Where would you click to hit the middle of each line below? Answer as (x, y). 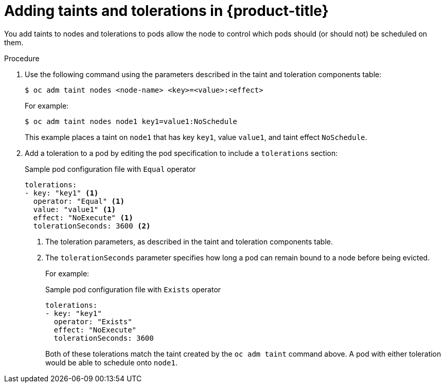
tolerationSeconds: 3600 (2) (92, 226)
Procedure (22, 58)
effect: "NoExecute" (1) (83, 217)
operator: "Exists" (93, 321)
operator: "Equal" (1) (79, 201)
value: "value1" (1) (75, 209)
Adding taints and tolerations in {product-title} (166, 11)
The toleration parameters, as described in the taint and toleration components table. (189, 241)
